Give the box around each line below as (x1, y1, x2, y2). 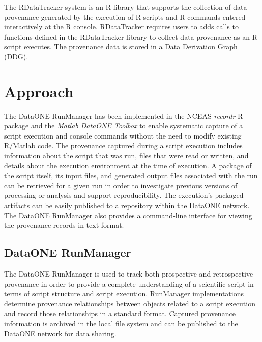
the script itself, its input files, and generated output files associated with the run (4, 170, 258, 181)
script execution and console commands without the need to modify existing (4, 130, 242, 141)
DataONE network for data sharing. (4, 328, 117, 338)
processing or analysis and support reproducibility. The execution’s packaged (4, 190, 244, 200)
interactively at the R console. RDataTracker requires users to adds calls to (4, 21, 239, 32)
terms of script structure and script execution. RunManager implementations (4, 288, 244, 299)
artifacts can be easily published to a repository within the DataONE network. (4, 200, 250, 211)
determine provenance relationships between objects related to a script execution (4, 298, 255, 309)
